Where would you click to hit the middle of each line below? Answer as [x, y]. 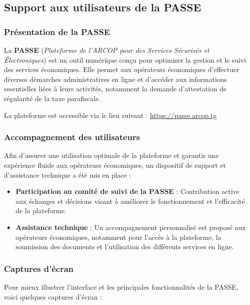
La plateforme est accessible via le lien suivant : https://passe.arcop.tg [110, 115]
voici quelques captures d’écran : [53, 296]
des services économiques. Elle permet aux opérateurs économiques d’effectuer [122, 69]
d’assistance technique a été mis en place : [68, 174]
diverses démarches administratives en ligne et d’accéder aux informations [116, 79]
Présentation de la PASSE [57, 31]
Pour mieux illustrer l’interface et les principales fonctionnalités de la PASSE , [121, 286]
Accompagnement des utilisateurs [72, 137]
